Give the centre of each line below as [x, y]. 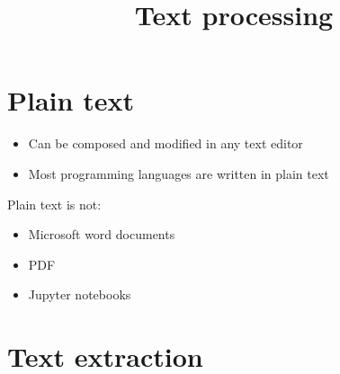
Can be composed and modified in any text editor [166, 143]
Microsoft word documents [102, 234]
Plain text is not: [54, 204]
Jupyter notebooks [80, 294]
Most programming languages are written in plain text [179, 173]
